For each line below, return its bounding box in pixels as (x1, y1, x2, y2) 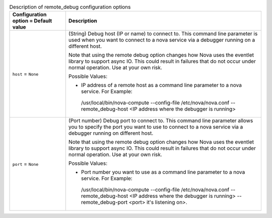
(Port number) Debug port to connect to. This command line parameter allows (68, 117, 253, 124)
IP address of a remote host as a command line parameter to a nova (81, 82, 242, 89)
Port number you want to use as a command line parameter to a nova (81, 169, 245, 176)
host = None (12, 70, 39, 77)
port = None (12, 161, 39, 168)
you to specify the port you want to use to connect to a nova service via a (68, 124, 243, 131)
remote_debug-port (81, 199, 128, 206)
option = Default (12, 18, 52, 25)
